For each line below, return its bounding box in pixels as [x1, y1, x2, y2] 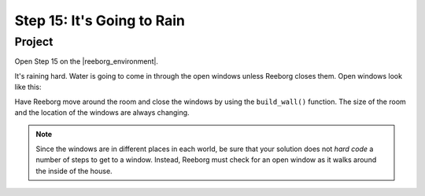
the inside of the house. [35, 166, 113, 176]
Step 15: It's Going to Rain [14, 12, 185, 29]
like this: [14, 83, 42, 92]
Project [14, 35, 54, 49]
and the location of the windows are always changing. [14, 107, 190, 117]
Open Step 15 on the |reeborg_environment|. [14, 57, 159, 66]
